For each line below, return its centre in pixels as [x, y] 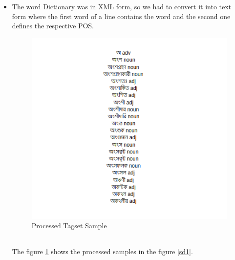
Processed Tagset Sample [69, 226]
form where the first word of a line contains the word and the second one [121, 16]
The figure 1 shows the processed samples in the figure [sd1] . [102, 251]
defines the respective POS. [53, 26]
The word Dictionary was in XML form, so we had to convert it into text [122, 6]
